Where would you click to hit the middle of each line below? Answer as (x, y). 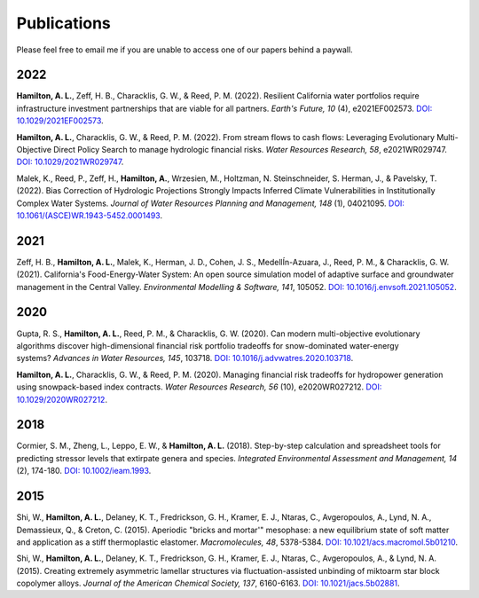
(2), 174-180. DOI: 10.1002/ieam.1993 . (84, 471)
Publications (63, 23)
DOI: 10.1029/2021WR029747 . (70, 162)
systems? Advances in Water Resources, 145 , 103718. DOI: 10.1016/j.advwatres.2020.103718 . (185, 358)
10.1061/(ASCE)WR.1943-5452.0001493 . (90, 215)
